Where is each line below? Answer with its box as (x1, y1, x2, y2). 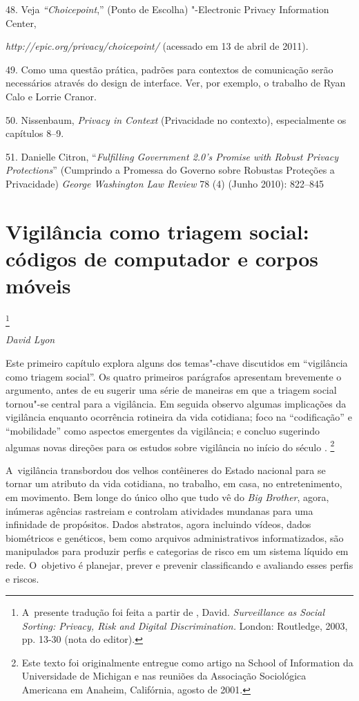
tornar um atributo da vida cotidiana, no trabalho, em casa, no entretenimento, (6, 476, 342, 491)
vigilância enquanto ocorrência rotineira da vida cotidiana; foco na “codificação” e (6, 410, 352, 424)
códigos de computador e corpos (6, 244, 319, 272)
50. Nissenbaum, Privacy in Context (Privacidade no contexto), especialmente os (6, 112, 347, 127)
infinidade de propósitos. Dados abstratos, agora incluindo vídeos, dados (6, 517, 311, 531)
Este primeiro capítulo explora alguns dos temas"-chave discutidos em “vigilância (6, 355, 348, 370)
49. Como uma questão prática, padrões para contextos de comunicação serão (6, 62, 333, 76)
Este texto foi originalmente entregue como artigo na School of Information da (21, 655, 353, 669)
